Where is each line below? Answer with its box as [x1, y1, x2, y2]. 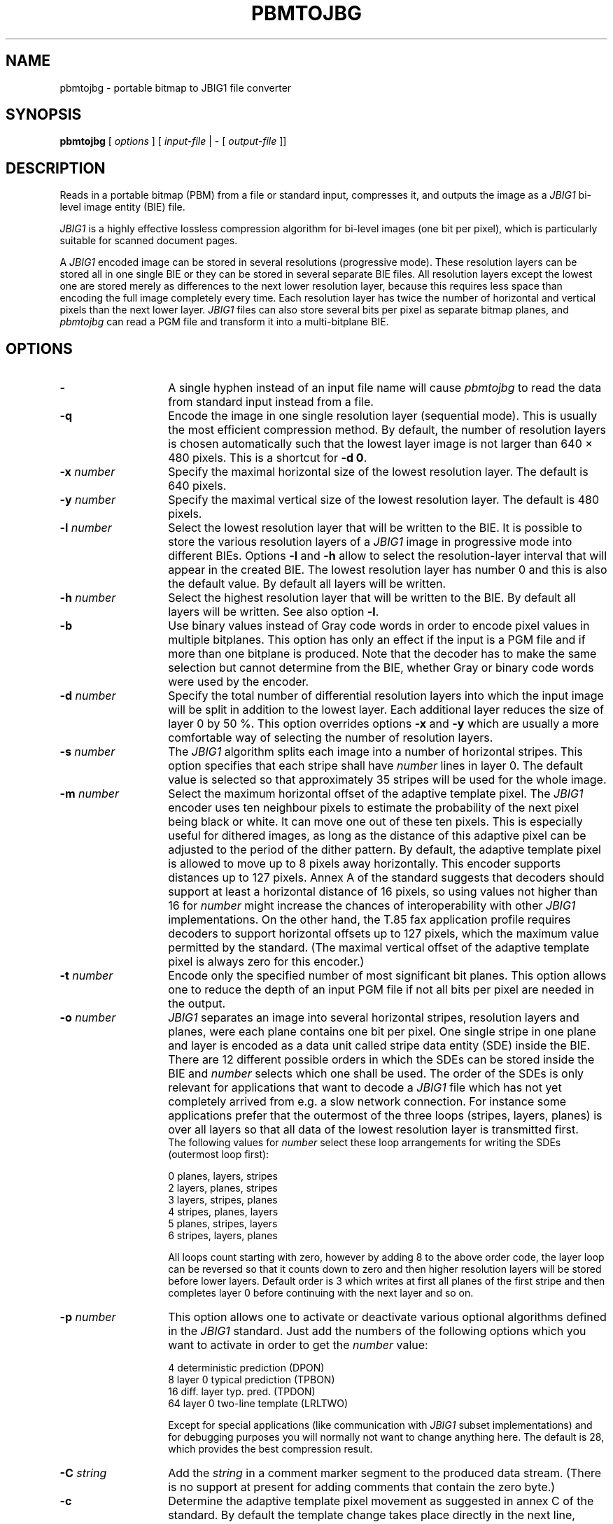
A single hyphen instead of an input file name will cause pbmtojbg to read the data [168, 381, 602, 395]
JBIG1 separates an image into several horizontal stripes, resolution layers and [168, 1010, 579, 1025]
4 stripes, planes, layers [168, 1206, 279, 1218]
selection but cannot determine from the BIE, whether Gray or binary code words [168, 661, 594, 675]
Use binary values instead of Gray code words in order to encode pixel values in [168, 619, 590, 633]
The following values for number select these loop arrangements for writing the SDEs [168, 1136, 561, 1149]
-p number [59, 1310, 116, 1325]
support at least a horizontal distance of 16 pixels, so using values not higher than [168, 884, 598, 899]
